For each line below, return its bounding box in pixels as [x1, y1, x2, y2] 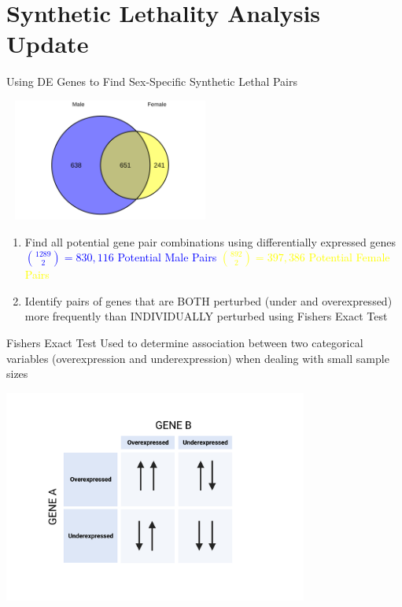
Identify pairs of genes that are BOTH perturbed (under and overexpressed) [24, 292, 393, 309]
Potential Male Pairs [117, 249, 217, 265]
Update [6, 28, 89, 60]
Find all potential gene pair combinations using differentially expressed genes [24, 233, 396, 250]
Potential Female [308, 249, 390, 265]
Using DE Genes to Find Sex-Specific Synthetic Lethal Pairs [6, 73, 298, 90]
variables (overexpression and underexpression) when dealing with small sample [6, 350, 389, 366]
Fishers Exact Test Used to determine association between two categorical [6, 335, 363, 351]
